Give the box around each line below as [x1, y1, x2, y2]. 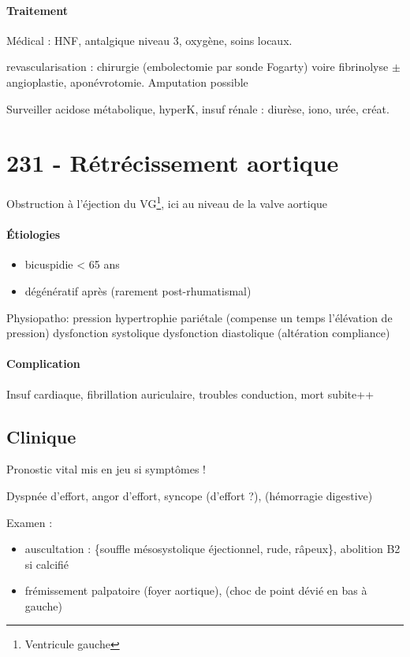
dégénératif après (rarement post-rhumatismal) [24, 282, 252, 299]
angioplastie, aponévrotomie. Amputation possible [6, 73, 248, 90]
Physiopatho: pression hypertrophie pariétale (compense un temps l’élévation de [6, 309, 393, 325]
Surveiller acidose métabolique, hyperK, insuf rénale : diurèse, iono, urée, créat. [6, 100, 389, 117]
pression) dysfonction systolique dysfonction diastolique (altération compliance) [6, 325, 390, 341]
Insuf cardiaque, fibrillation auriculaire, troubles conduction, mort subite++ [6, 385, 375, 402]
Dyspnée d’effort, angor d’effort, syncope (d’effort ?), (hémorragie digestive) [6, 487, 373, 503]
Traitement [6, 2, 68, 18]
